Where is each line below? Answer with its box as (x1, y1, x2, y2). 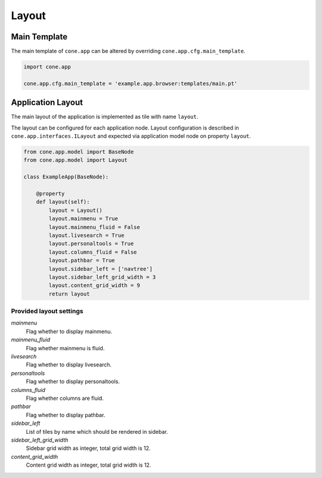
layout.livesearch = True (48, 232, 125, 239)
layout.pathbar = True (48, 257, 116, 264)
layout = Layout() (48, 206, 103, 214)
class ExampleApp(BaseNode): (23, 174, 109, 180)
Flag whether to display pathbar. (26, 411, 106, 418)
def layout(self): (36, 199, 90, 205)
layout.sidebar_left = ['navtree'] (48, 266, 153, 272)
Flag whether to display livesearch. (26, 361, 112, 368)
